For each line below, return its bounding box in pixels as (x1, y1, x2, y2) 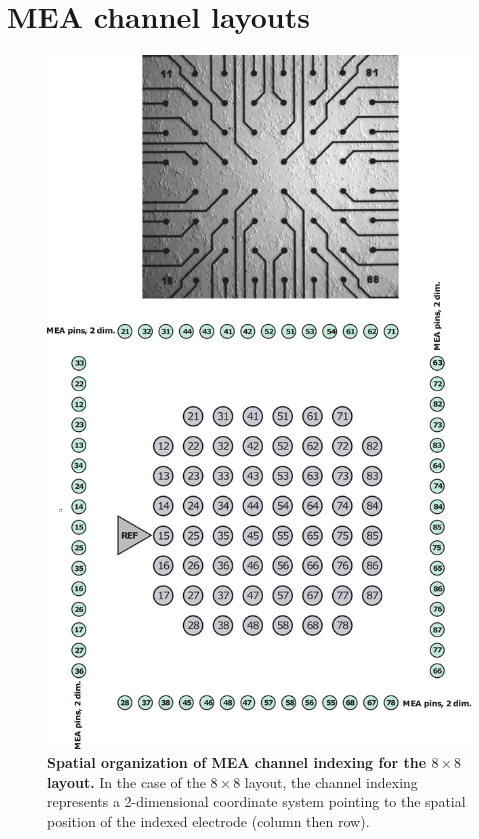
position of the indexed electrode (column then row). (47, 811, 370, 832)
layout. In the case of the (47, 771, 206, 792)
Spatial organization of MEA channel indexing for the (47, 752, 427, 773)
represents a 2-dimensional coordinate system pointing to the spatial (47, 791, 466, 812)
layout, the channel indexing (244, 771, 418, 792)
